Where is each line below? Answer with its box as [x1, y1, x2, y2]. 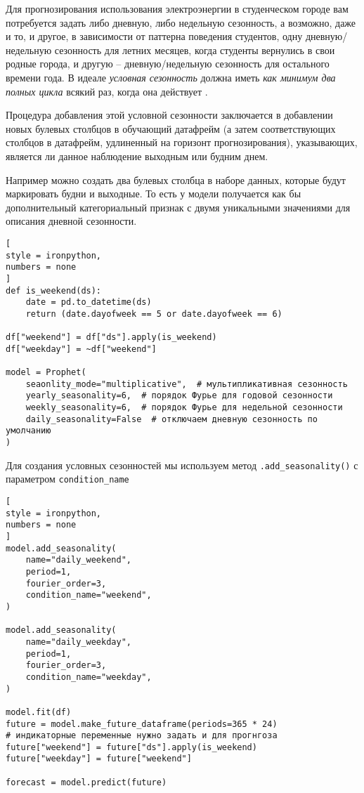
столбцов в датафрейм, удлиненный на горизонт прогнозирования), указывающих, [6, 135, 358, 150]
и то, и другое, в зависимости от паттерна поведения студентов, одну [6, 29, 303, 44]
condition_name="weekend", [25, 590, 152, 601]
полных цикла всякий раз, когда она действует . [6, 84, 208, 98]
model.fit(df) [6, 707, 72, 717]
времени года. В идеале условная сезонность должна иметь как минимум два [6, 70, 336, 84]
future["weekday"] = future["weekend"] [6, 754, 192, 764]
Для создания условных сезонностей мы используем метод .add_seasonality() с [6, 457, 358, 472]
